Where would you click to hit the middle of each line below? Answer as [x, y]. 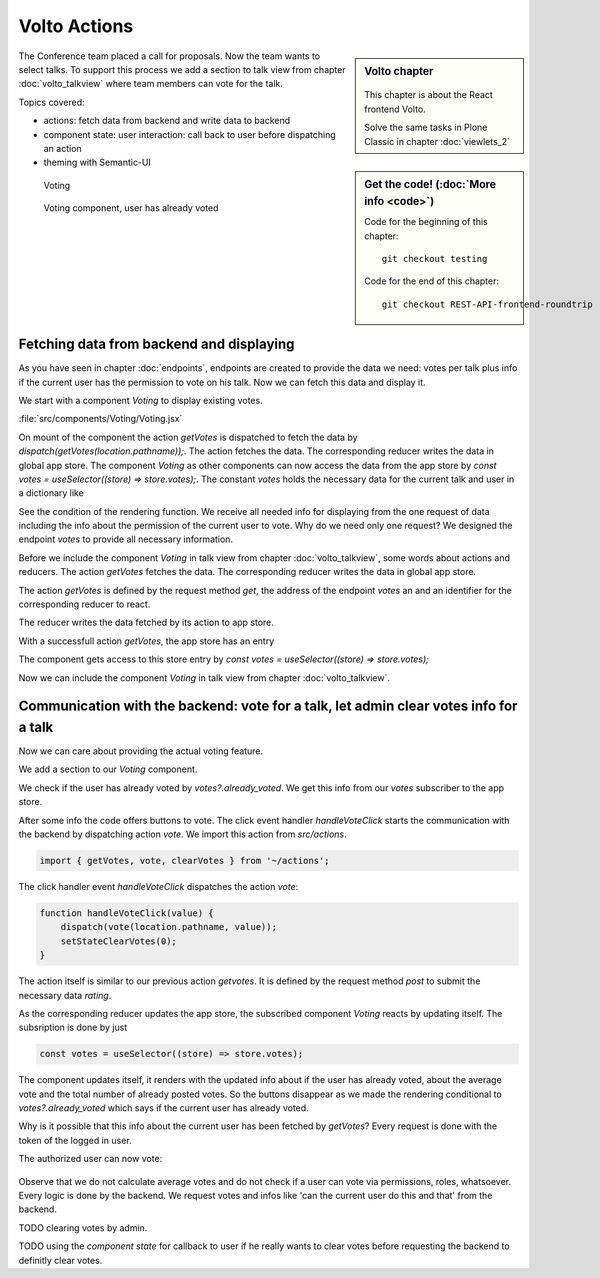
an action [62, 148]
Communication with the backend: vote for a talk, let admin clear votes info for [268, 706]
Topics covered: [51, 102]
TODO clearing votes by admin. [83, 1227]
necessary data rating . [65, 995]
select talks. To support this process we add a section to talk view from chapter [182, 69]
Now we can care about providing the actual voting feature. [141, 751]
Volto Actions [76, 26]
